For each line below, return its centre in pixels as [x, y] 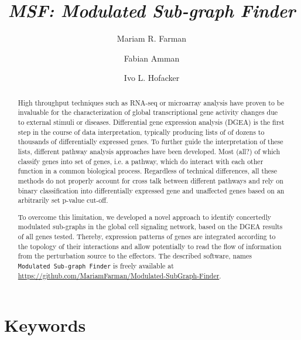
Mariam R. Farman [152, 38]
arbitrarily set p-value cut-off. [63, 200]
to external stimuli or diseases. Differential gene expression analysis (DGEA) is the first [151, 122]
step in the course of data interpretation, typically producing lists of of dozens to [141, 132]
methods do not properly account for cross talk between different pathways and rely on [150, 180]
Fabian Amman [152, 58]
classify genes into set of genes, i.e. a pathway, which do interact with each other [141, 161]
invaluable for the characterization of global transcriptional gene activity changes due [148, 112]
